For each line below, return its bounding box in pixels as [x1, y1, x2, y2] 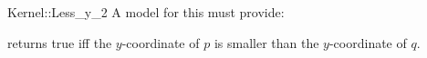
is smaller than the [213, 33, 319, 52]
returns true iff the [7, 33, 112, 52]
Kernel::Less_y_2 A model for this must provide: [7, 3, 285, 21]
